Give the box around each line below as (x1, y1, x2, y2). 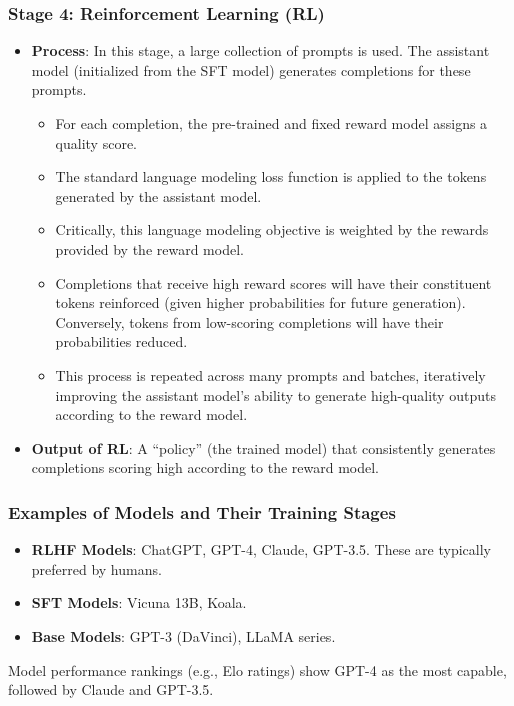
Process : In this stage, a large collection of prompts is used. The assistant (31, 40, 490, 61)
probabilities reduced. (55, 331, 188, 352)
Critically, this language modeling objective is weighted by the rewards (55, 219, 489, 240)
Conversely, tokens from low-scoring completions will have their (55, 311, 444, 332)
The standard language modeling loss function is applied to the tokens (55, 166, 487, 187)
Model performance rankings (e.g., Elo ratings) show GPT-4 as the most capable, (8, 659, 507, 680)
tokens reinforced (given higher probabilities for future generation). (55, 292, 466, 313)
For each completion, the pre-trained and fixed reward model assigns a (55, 113, 488, 133)
